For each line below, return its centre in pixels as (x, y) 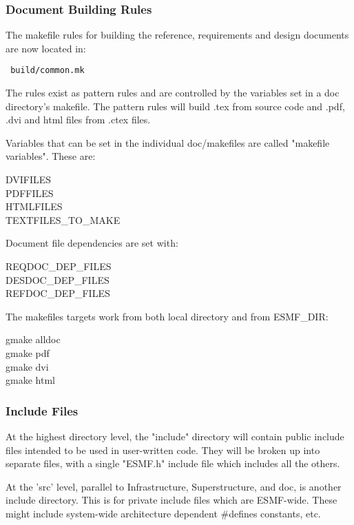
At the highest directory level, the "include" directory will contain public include (175, 436)
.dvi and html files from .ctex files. (78, 120)
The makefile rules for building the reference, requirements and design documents (177, 35)
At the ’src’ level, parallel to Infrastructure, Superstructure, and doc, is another (174, 486)
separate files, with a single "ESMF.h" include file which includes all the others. (173, 463)
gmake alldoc (33, 339)
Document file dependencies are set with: (92, 243)
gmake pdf (28, 352)
